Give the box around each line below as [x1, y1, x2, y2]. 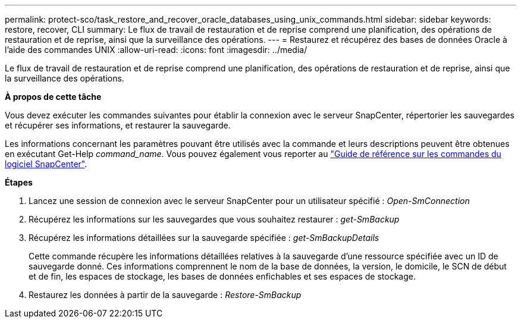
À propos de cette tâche [5, 92, 102, 102]
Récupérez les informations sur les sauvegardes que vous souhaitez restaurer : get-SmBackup [29, 214, 400, 224]
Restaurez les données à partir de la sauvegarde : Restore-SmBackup [29, 290, 302, 300]
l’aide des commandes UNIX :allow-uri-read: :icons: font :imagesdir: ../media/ [5, 45, 307, 55]
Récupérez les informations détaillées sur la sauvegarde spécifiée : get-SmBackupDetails [29, 233, 379, 243]
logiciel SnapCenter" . [5, 159, 87, 169]
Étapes [5, 177, 33, 187]
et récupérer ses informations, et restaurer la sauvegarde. [5, 120, 231, 130]
